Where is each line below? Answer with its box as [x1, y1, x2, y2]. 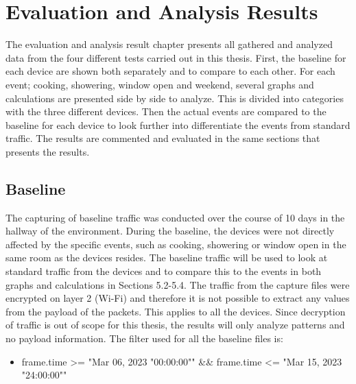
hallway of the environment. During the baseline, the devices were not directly [5, 224, 335, 238]
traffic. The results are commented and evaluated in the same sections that [5, 131, 320, 145]
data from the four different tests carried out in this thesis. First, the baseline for [5, 50, 346, 64]
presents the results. [5, 144, 90, 158]
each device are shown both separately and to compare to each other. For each [5, 64, 335, 78]
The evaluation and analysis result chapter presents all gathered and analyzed [5, 37, 333, 51]
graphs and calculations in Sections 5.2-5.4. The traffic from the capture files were [5, 277, 350, 291]
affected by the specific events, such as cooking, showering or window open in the [5, 237, 346, 251]
